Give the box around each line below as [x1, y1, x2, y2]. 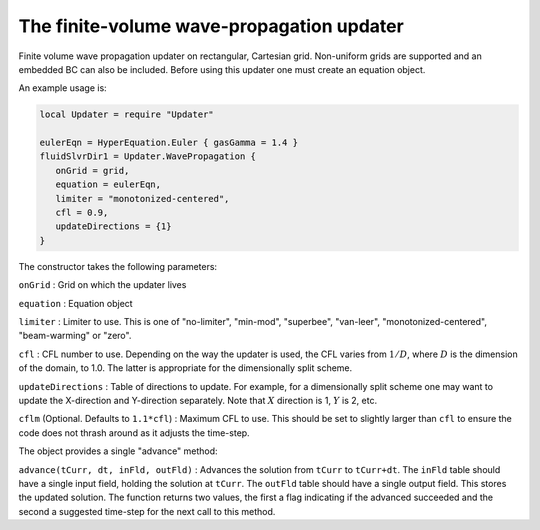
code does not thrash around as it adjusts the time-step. [18, 426, 250, 439]
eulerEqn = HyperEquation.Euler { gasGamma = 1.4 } [39, 137, 299, 149]
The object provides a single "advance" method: [18, 445, 219, 457]
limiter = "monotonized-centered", [55, 193, 230, 204]
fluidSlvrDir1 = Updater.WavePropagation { [39, 151, 257, 162]
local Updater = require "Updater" [39, 109, 214, 120]
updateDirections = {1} [55, 221, 172, 232]
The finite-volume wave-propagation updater [18, 15, 404, 37]
